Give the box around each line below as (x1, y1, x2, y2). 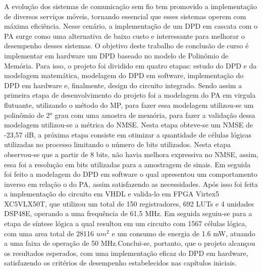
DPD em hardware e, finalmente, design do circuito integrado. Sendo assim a (4, 80, 242, 90)
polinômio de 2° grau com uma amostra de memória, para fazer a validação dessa (4, 109, 255, 120)
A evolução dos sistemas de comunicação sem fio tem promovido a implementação (4, 1, 257, 11)
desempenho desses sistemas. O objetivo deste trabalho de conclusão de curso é (4, 40, 249, 51)
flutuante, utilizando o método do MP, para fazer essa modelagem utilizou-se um (4, 99, 254, 110)
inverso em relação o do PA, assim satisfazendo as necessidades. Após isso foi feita (4, 178, 258, 189)
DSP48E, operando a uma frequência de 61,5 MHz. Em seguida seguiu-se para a (4, 208, 252, 219)
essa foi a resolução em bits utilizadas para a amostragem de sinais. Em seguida (4, 159, 251, 169)
